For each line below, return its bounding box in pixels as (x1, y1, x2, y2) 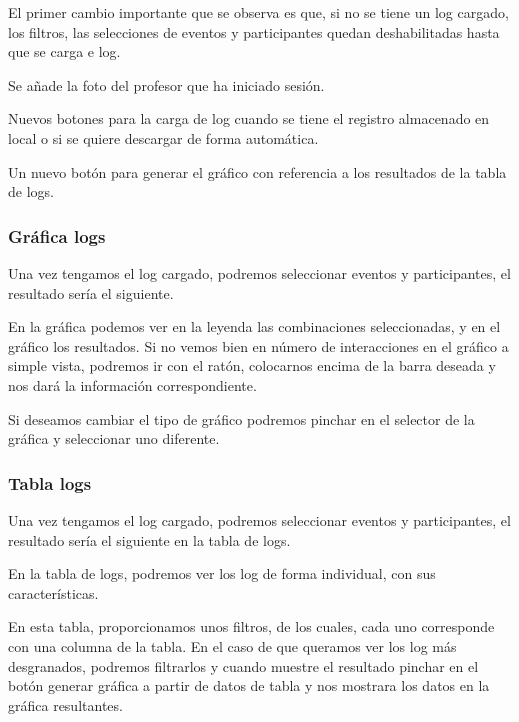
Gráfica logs (8, 223, 106, 248)
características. (8, 582, 99, 603)
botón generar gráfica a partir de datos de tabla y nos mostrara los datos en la (8, 675, 490, 696)
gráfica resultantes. (8, 694, 123, 715)
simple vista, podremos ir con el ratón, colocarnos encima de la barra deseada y (8, 355, 496, 376)
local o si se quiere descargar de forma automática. (8, 127, 319, 148)
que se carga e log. (8, 41, 121, 62)
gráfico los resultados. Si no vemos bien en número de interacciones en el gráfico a (8, 335, 509, 356)
